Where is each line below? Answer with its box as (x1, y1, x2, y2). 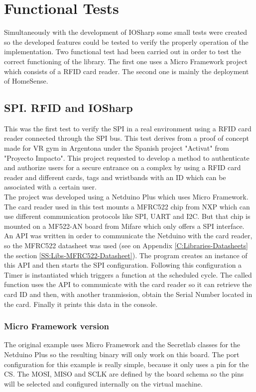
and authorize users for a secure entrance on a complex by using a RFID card (4, 162, 241, 173)
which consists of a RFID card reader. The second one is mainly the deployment (4, 66, 249, 76)
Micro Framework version (4, 320, 110, 332)
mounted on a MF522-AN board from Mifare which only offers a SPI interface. (4, 220, 245, 231)
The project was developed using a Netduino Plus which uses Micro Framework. (4, 192, 249, 202)
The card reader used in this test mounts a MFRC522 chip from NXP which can (4, 201, 250, 211)
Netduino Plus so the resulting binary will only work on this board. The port (4, 349, 240, 359)
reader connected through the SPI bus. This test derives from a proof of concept (4, 133, 249, 143)
